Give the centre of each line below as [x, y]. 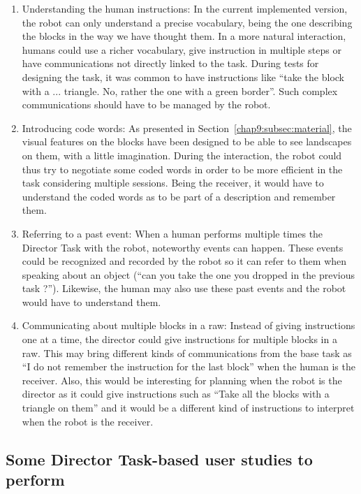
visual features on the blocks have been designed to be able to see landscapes [187, 141]
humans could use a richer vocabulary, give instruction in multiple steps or [182, 49]
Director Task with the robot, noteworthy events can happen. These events [183, 247]
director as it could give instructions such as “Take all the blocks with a [176, 394]
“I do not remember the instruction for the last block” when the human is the [189, 366]
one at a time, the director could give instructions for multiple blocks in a [179, 339]
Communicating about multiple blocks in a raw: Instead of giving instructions [189, 325]
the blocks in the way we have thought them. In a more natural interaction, [184, 36]
